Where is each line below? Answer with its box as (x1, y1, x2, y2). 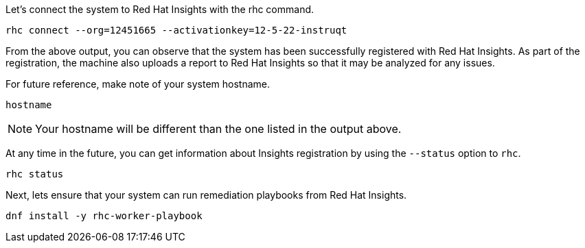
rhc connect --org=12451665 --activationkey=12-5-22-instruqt (5, 25, 347, 36)
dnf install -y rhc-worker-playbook (5, 210, 203, 221)
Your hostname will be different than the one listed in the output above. (35, 122, 402, 136)
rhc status (5, 169, 64, 179)
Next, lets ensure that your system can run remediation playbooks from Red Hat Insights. (5, 189, 407, 201)
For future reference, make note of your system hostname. (5, 78, 270, 90)
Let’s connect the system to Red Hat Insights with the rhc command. (5, 3, 314, 15)
